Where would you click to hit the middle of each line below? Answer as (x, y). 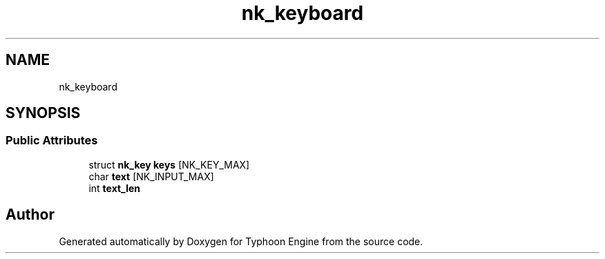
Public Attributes (52, 141)
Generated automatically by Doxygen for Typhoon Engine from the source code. (241, 241)
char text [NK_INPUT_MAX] (151, 176)
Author (30, 215)
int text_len (115, 188)
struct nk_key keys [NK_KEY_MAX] (169, 164)
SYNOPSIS (43, 113)
